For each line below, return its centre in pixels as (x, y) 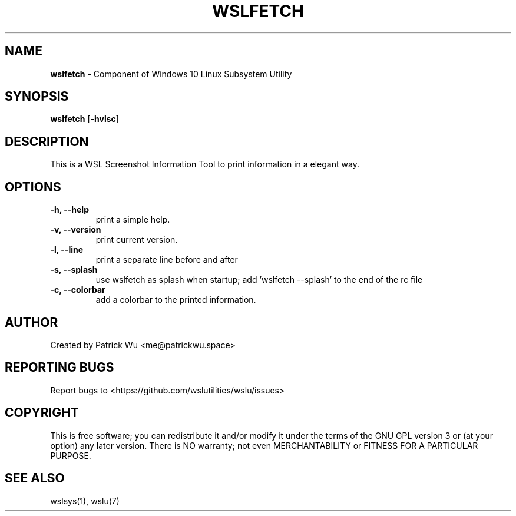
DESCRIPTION (47, 141)
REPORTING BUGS (59, 368)
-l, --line (67, 250)
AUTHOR (32, 322)
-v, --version (76, 230)
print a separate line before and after (167, 260)
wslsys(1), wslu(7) (85, 501)
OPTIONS (33, 187)
